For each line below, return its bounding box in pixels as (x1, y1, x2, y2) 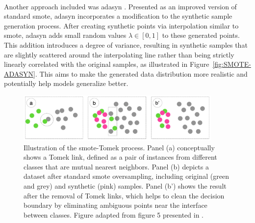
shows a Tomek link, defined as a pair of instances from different (24, 152, 217, 162)
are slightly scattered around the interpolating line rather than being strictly (4, 49, 234, 59)
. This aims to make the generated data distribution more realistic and (35, 68, 248, 79)
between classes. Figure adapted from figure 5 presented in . (24, 209, 204, 220)
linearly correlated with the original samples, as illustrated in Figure (4, 59, 209, 69)
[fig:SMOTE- (212, 59, 251, 69)
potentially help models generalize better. (4, 78, 128, 88)
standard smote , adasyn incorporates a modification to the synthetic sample (4, 11, 232, 21)
